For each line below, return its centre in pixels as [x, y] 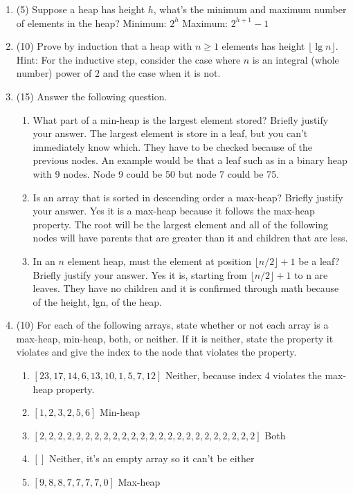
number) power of [54, 73]
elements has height [263, 46]
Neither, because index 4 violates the [244, 375]
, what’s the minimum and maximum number [250, 9]
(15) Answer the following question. [92, 96]
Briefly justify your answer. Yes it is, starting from [140, 274]
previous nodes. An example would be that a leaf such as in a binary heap [190, 160]
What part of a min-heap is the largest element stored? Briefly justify [181, 119]
